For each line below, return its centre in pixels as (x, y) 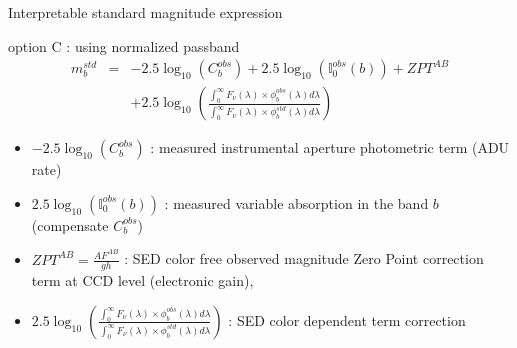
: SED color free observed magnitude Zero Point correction (304, 258)
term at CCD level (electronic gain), (142, 280)
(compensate (70, 224)
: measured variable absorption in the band (296, 202)
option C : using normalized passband (124, 45)
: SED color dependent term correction (347, 319)
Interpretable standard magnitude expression (145, 12)
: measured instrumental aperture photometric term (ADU (330, 147)
